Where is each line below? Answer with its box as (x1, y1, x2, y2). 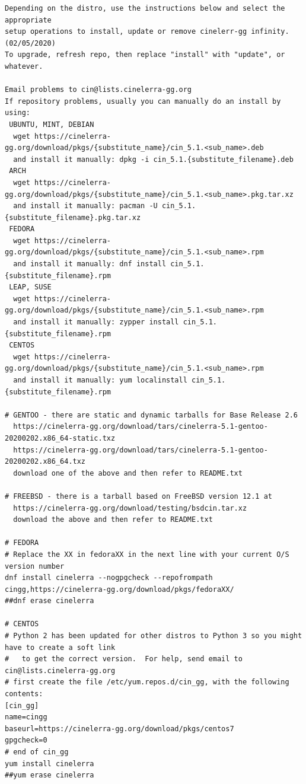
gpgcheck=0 (5, 736, 47, 745)
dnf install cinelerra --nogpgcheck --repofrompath (5, 573, 213, 582)
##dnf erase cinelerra (5, 597, 94, 605)
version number (5, 562, 65, 571)
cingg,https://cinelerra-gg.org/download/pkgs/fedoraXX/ (5, 585, 234, 594)
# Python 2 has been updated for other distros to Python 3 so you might (5, 632, 302, 640)
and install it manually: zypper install (13, 318, 179, 327)
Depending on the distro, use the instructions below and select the (5, 4, 285, 12)
